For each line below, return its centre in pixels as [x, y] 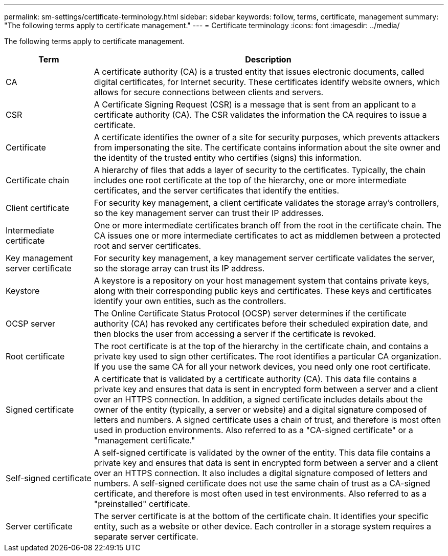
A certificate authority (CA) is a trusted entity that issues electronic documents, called [259, 72]
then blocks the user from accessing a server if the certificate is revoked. [235, 334]
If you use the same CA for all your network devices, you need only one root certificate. [262, 367]
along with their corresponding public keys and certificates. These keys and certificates [263, 291]
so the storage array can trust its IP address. [179, 268]
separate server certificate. [146, 537]
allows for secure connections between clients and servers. [209, 92]
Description [268, 59]
